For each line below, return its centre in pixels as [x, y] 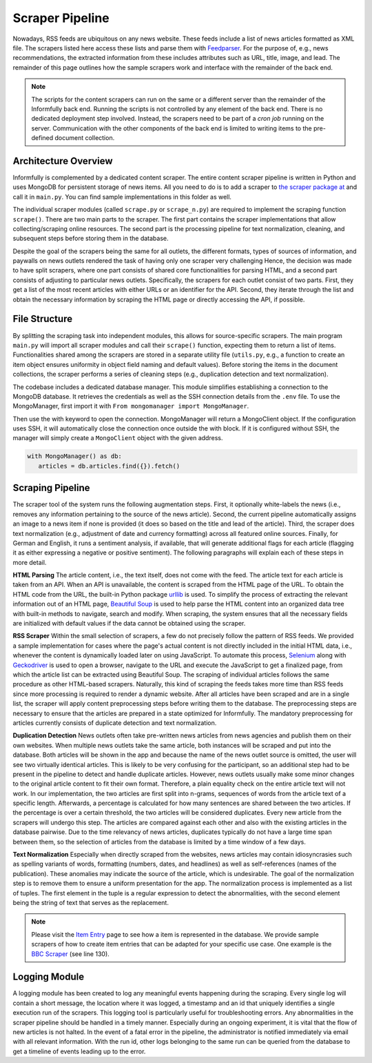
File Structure [42, 319]
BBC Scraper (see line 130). [70, 954]
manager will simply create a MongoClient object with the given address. [118, 438]
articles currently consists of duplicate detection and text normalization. [115, 723]
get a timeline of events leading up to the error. [79, 1051]
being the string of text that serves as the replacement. [91, 902]
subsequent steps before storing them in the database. [91, 239]
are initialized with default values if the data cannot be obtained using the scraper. [129, 624]
